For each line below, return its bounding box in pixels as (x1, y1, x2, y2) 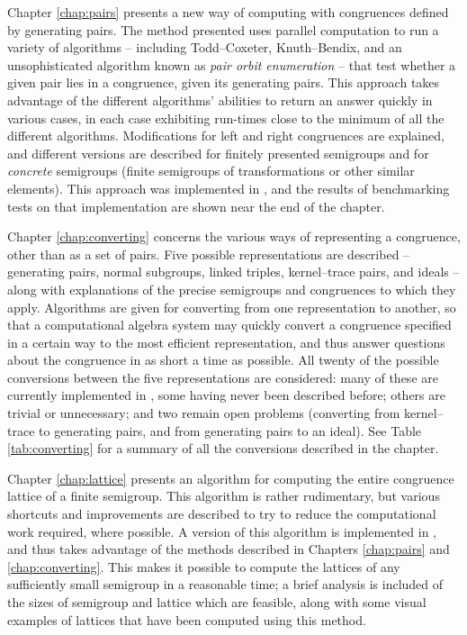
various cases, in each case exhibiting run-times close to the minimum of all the (7, 108, 445, 127)
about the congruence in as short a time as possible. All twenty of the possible (7, 350, 439, 369)
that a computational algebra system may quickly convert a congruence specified (7, 315, 452, 334)
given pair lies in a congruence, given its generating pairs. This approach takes (7, 73, 440, 92)
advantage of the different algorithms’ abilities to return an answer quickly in (7, 90, 433, 109)
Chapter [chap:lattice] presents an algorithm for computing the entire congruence (7, 468, 454, 487)
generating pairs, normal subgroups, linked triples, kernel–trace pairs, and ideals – (7, 262, 460, 281)
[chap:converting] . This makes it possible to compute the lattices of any (7, 557, 400, 576)
